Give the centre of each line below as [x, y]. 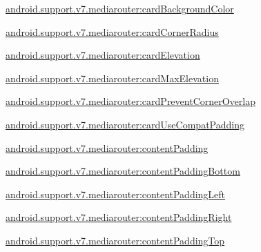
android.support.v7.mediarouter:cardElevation [103, 55]
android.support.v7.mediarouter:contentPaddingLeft [116, 194]
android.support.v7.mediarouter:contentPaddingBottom [123, 171]
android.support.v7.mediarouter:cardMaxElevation [112, 78]
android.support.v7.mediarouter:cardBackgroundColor [120, 8]
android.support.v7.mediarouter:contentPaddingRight [119, 217]
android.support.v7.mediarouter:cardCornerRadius [112, 31]
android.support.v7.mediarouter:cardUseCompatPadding [125, 124]
